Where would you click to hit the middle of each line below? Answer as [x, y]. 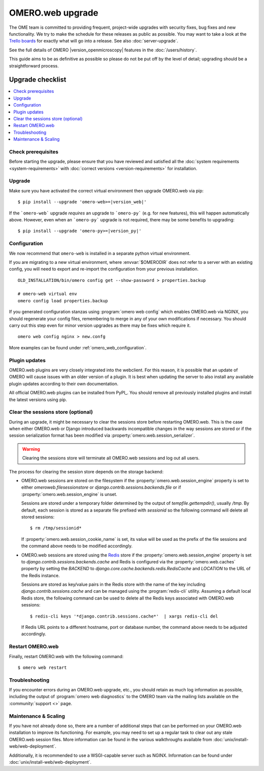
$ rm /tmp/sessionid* [56, 528]
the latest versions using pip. [38, 399]
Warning [31, 449]
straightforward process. [34, 65]
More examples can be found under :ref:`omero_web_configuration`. [78, 347]
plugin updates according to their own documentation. [64, 384]
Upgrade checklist [38, 80]
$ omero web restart [42, 667]
